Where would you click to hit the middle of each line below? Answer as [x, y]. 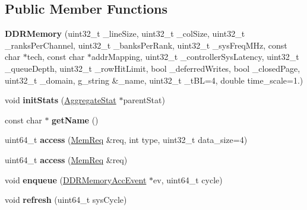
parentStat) [144, 100]
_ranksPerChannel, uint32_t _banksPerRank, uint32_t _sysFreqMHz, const [146, 45]
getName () [75, 120]
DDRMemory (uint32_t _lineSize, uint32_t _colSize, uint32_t [125, 34]
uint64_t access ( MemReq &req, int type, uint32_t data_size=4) [126, 140]
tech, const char [56, 57]
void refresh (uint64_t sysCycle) [66, 200]
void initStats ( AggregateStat [61, 100]
